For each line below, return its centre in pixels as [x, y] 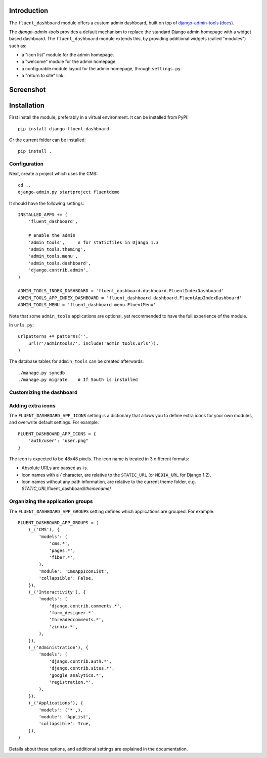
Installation [27, 106]
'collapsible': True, [65, 724]
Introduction [29, 11]
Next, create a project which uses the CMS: [53, 174]
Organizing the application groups [51, 501]
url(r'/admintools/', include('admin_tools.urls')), [93, 343]
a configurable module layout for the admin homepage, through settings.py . [102, 68]
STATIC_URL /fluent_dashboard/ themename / [66, 488]
